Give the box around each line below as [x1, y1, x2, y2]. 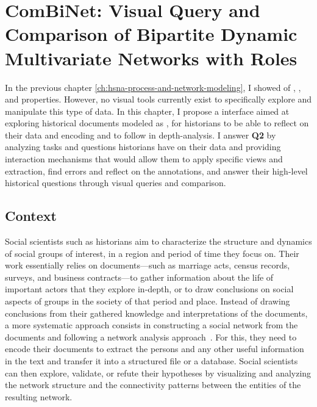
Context [5, 206, 57, 225]
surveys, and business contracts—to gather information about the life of [5, 270, 274, 283]
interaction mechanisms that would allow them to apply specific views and [5, 153, 283, 165]
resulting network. [5, 390, 73, 403]
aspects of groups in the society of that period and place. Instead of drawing [5, 295, 290, 308]
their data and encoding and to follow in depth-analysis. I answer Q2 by [5, 128, 276, 141]
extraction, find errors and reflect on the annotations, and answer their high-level [5, 164, 308, 177]
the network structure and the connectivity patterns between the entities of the [5, 378, 301, 391]
